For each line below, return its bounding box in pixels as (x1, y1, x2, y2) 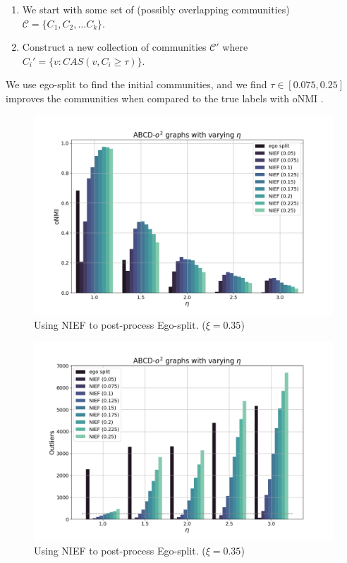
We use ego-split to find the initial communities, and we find (6, 77, 267, 92)
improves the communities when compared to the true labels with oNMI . (6, 90, 324, 105)
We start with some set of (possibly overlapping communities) (22, 2, 290, 16)
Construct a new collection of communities (22, 40, 207, 54)
